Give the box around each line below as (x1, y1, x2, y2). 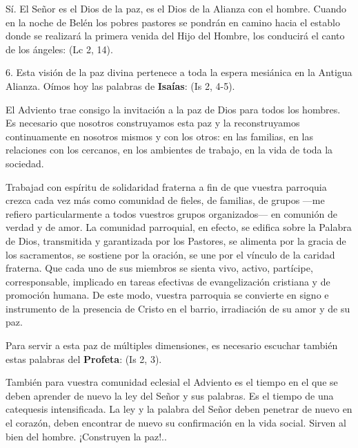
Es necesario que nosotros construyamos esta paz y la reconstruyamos (6, 115, 300, 130)
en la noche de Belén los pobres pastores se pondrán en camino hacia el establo (6, 15, 340, 29)
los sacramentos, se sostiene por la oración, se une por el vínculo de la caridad (6, 247, 335, 261)
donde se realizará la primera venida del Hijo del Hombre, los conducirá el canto (6, 28, 345, 43)
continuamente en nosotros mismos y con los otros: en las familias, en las (6, 129, 313, 143)
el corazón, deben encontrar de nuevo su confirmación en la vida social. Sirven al (6, 416, 346, 430)
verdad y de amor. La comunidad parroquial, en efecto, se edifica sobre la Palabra (6, 220, 352, 234)
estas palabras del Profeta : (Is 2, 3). (6, 351, 162, 366)
